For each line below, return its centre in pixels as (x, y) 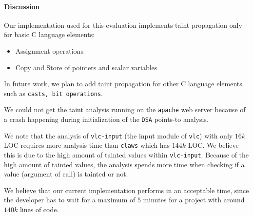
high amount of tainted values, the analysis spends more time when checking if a (124, 164)
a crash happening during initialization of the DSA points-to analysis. (106, 119)
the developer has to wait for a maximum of (70, 200)
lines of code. (39, 209)
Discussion (22, 6)
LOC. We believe (213, 145)
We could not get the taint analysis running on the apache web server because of (125, 109)
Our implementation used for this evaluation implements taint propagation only (123, 25)
